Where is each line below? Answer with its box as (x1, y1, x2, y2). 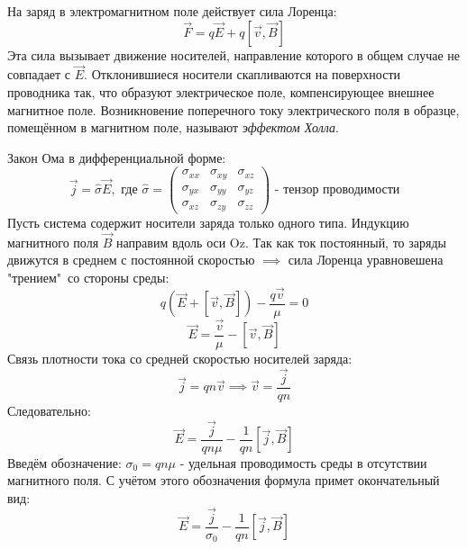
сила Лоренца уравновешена (288, 250, 444, 269)
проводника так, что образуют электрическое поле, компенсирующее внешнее (7, 83, 435, 101)
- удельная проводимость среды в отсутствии (179, 453, 427, 472)
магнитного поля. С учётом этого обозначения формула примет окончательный (7, 471, 440, 490)
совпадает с (7, 65, 71, 84)
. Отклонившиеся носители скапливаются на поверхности (84, 65, 401, 84)
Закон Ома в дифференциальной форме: (7, 148, 226, 166)
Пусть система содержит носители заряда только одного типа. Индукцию (7, 212, 409, 231)
